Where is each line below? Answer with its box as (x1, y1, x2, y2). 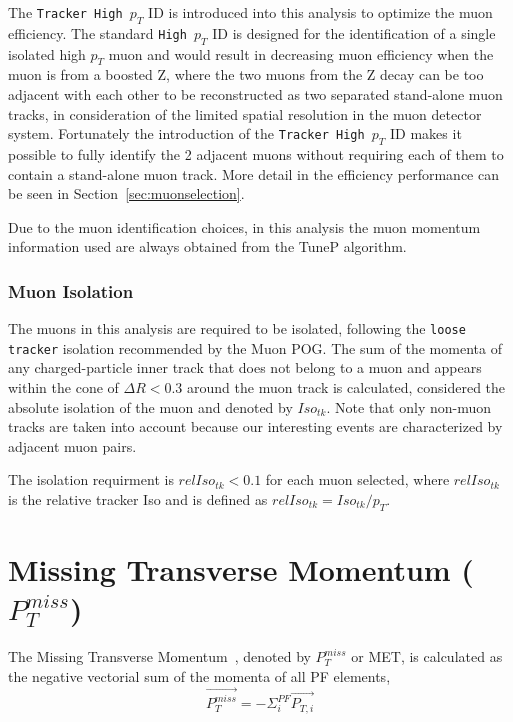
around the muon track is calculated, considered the (187, 377, 506, 398)
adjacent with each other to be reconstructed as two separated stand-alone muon (8, 83, 503, 104)
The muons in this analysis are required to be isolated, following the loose (8, 318, 466, 339)
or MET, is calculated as (351, 646, 503, 667)
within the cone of (8, 377, 119, 398)
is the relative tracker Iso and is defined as (8, 489, 268, 510)
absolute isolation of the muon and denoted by (8, 396, 293, 417)
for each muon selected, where (265, 469, 450, 490)
